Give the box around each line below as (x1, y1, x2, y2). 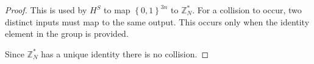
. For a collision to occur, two (192, 4, 302, 16)
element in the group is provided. (5, 27, 129, 40)
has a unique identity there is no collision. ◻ (41, 47, 209, 60)
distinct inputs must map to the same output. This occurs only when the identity (5, 15, 310, 28)
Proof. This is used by (5, 4, 87, 16)
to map (104, 4, 130, 16)
